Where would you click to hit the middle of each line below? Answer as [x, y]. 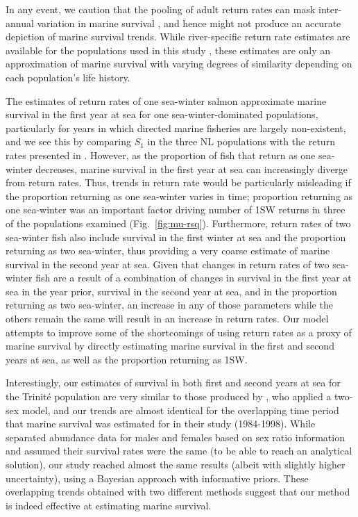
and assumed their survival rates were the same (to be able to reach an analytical [179, 451]
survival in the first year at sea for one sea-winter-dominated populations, [162, 114]
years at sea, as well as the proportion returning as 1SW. [127, 359]
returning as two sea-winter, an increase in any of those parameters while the [169, 305]
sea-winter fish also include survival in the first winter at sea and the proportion [176, 237]
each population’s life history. [68, 77]
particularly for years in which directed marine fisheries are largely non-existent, [176, 128]
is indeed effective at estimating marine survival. [109, 505]
